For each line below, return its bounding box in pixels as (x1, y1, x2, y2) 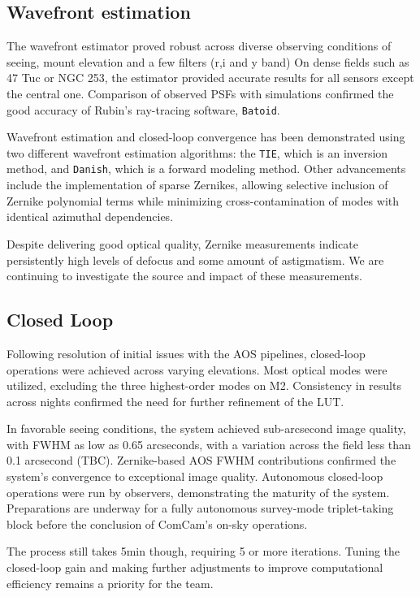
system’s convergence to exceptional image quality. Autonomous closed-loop (6, 468, 383, 485)
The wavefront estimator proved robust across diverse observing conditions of (6, 37, 392, 54)
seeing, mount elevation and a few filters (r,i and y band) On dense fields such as (6, 53, 409, 70)
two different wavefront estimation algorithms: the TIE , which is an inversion (6, 144, 388, 161)
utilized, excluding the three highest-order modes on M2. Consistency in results (6, 377, 401, 394)
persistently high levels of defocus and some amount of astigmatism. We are (6, 251, 384, 268)
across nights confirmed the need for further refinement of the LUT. (6, 392, 344, 409)
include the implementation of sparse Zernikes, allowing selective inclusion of (6, 176, 388, 193)
